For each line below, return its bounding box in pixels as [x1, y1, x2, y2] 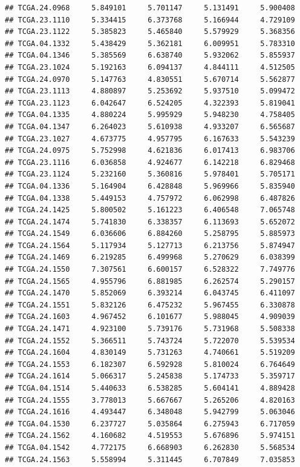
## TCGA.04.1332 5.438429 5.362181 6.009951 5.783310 [5, 39, 295, 48]
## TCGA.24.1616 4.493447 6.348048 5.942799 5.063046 [5, 408, 295, 417]
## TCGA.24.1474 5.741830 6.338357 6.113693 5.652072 [5, 217, 295, 226]
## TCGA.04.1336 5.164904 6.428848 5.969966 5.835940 [5, 181, 295, 190]
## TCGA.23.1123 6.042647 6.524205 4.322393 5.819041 [5, 98, 295, 107]
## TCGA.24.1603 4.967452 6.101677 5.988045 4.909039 [5, 312, 295, 321]
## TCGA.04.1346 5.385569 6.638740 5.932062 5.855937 [5, 51, 295, 60]
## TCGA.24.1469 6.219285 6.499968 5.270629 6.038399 [5, 253, 295, 262]
